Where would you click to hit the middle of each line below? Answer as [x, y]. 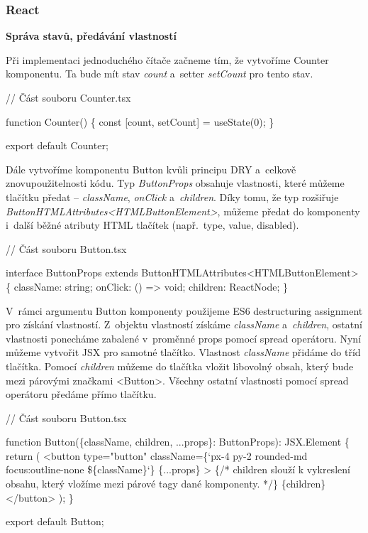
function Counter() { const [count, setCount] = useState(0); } [140, 121]
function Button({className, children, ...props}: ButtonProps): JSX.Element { [178, 442]
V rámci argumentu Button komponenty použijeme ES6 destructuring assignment [184, 310]
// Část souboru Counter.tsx [68, 97]
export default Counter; [57, 145]
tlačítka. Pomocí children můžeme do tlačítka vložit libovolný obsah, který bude [180, 366]
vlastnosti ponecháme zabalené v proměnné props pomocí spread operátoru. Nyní [184, 338]
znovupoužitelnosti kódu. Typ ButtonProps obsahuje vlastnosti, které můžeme [175, 183]
